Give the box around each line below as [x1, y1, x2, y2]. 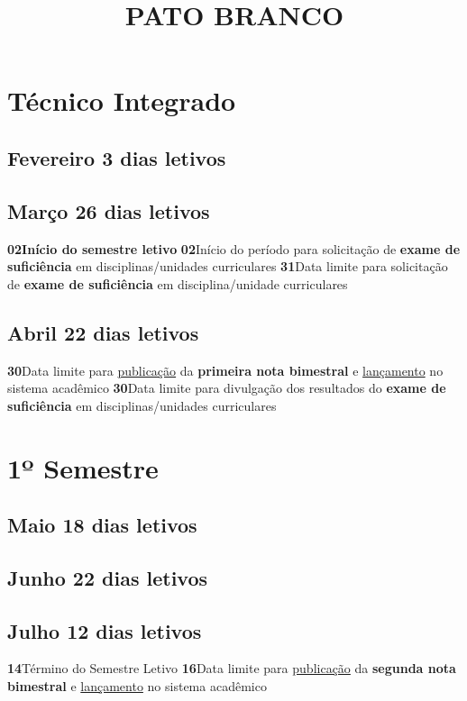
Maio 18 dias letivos [7, 511, 197, 539]
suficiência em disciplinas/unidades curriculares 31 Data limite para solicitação [7, 257, 448, 276]
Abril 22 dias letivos [7, 318, 199, 346]
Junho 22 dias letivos [7, 563, 208, 591]
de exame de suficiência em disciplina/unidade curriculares [7, 274, 348, 293]
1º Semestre [7, 449, 159, 486]
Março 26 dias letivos [7, 196, 210, 224]
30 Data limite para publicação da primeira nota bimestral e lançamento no [7, 360, 444, 379]
